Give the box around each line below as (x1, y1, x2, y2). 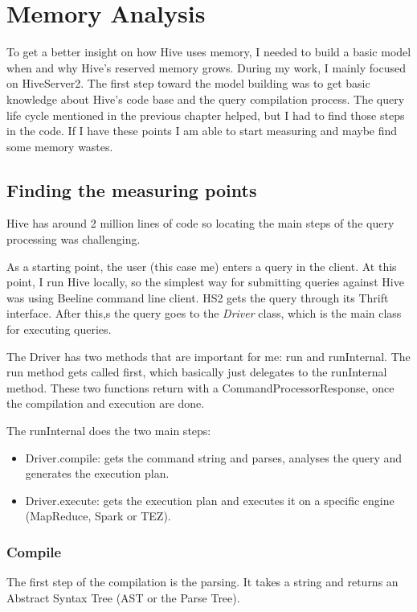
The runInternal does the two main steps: (6, 422, 211, 439)
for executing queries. (6, 321, 112, 338)
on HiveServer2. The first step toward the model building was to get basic (6, 75, 370, 92)
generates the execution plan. (25, 465, 170, 482)
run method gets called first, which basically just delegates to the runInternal (6, 364, 387, 380)
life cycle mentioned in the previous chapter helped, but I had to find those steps (6, 106, 405, 123)
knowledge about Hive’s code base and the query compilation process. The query (6, 90, 405, 107)
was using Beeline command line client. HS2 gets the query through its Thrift (6, 289, 389, 306)
